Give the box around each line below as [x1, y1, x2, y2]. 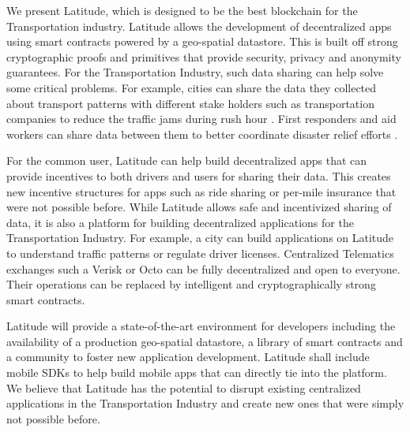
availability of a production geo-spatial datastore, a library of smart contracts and [6, 333, 403, 349]
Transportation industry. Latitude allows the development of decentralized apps [6, 17, 392, 34]
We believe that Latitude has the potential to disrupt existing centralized [6, 379, 361, 396]
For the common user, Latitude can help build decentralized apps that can [6, 152, 367, 169]
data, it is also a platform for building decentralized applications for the [6, 214, 354, 230]
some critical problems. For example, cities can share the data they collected [6, 79, 377, 95]
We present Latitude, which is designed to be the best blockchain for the [6, 2, 358, 18]
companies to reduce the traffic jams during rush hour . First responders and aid [6, 110, 397, 127]
